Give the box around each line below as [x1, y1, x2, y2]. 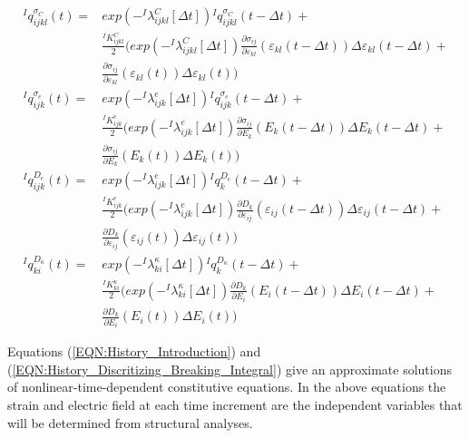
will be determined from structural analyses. [7, 413, 253, 432]
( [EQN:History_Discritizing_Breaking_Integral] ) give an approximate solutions [7, 359, 452, 378]
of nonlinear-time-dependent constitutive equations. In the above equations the [7, 377, 446, 396]
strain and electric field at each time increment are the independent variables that [7, 395, 463, 414]
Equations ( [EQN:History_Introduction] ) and [7, 342, 261, 361]
